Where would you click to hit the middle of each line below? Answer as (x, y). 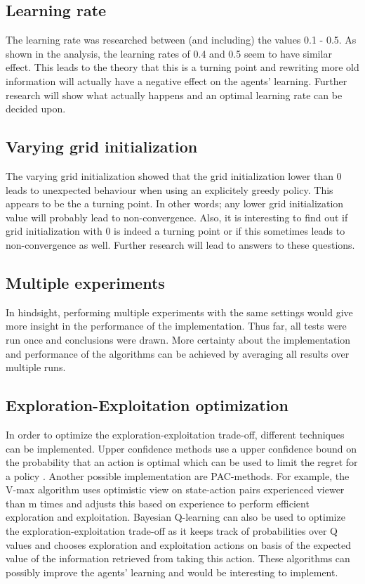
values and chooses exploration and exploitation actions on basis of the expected (179, 544)
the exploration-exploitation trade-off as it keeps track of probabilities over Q (172, 531)
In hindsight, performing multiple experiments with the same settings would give (179, 312)
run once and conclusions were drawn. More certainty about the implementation (178, 339)
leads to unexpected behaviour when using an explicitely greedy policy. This (170, 189)
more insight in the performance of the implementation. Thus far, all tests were (176, 326)
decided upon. (36, 109)
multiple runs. (36, 367)
